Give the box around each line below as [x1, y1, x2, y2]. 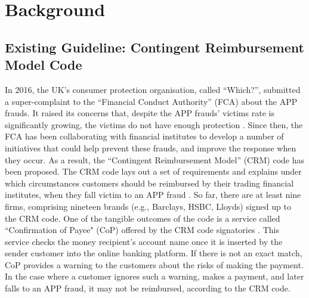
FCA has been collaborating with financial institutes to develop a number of [5, 130, 284, 142]
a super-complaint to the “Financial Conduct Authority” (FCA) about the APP [5, 95, 298, 107]
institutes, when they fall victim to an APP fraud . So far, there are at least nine [5, 188, 301, 201]
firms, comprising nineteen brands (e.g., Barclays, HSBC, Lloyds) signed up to [5, 200, 291, 212]
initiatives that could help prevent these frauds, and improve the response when [5, 141, 296, 154]
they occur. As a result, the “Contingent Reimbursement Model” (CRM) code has [5, 153, 305, 166]
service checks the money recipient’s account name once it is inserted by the [5, 235, 283, 247]
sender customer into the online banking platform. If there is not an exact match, [5, 247, 302, 259]
